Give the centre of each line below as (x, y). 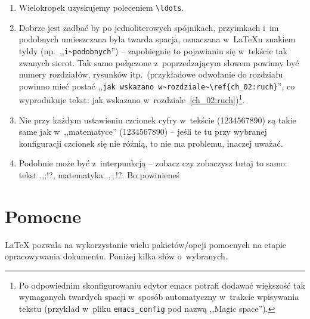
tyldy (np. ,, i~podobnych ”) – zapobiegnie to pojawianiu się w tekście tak (153, 50)
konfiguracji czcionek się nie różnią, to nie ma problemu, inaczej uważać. (151, 143)
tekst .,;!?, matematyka (61, 174)
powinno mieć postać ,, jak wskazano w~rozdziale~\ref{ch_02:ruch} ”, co (157, 86)
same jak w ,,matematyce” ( (71, 131)
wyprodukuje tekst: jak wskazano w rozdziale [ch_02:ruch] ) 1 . (132, 99)
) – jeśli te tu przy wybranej (216, 131)
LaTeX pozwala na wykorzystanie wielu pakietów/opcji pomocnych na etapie (146, 244)
